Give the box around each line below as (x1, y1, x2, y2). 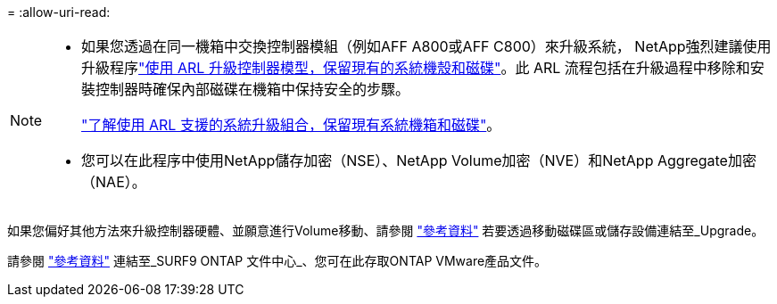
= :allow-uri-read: (7, 4, 111, 20)
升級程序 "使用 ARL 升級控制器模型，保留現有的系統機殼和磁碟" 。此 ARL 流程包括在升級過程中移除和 (81, 59, 750, 77)
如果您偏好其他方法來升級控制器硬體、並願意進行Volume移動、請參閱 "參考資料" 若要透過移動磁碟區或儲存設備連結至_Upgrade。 (7, 223, 765, 238)
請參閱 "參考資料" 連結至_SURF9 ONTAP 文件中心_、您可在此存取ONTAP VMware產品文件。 (7, 253, 548, 268)
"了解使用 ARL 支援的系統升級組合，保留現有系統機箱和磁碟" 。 (81, 116, 501, 134)
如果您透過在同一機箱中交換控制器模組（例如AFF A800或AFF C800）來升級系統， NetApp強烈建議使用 (81, 37, 772, 55)
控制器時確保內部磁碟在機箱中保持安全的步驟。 (95, 80, 410, 98)
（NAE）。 (81, 173, 146, 191)
